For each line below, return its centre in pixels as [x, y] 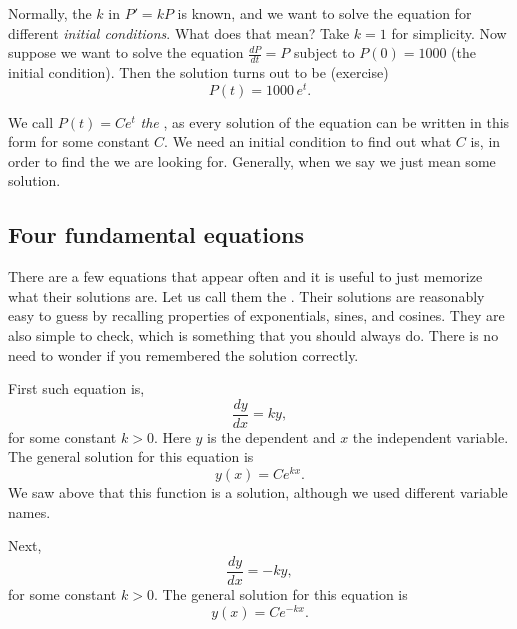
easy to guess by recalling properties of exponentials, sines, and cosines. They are [256, 315]
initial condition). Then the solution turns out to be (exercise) [198, 72]
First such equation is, [76, 388]
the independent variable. [430, 436]
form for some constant [79, 141]
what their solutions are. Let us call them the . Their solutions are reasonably [246, 295]
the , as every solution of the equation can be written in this [325, 121]
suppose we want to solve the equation [126, 52]
